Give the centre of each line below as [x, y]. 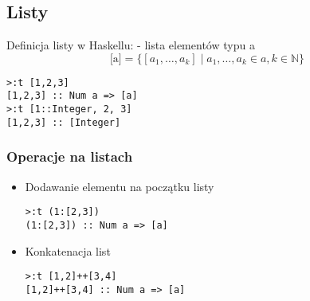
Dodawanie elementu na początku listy [120, 186]
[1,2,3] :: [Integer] [64, 122]
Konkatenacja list [68, 250]
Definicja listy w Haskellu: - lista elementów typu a [131, 45]
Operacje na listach [70, 156]
